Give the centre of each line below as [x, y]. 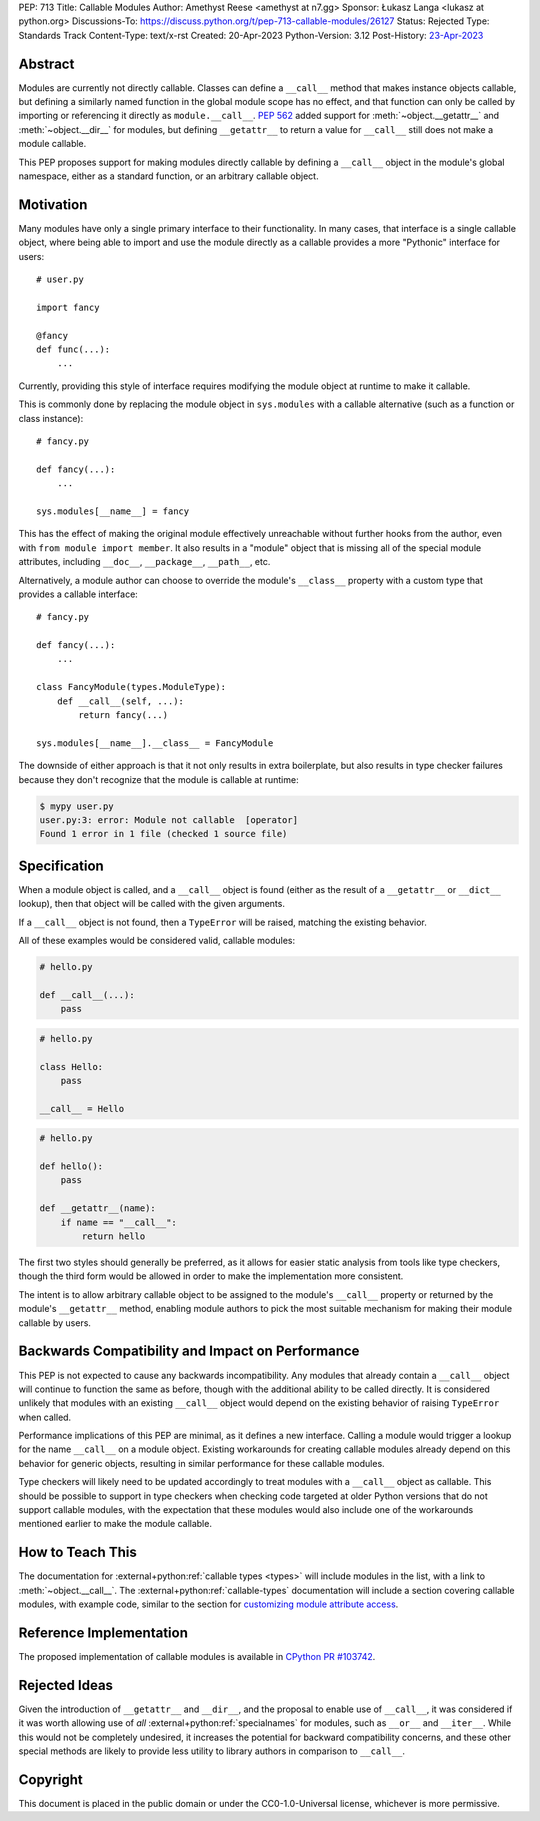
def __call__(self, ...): [120, 701]
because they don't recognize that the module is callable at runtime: [158, 779]
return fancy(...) [123, 715]
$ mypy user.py [76, 806]
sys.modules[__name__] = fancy [113, 511]
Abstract [46, 63]
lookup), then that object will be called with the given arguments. [151, 904]
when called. [45, 1417]
